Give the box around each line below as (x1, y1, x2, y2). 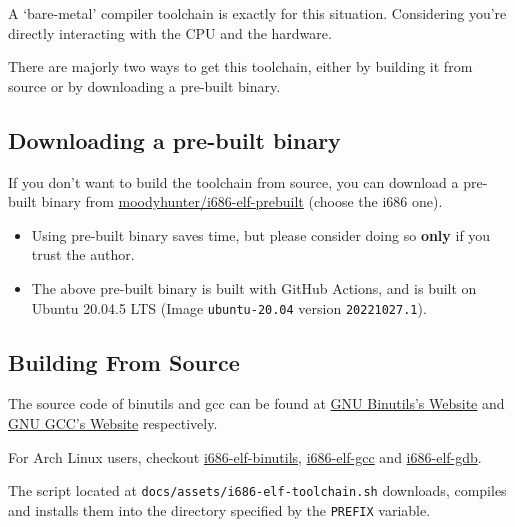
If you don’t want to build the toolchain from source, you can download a (8, 171, 459, 192)
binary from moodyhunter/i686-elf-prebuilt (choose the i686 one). (41, 191, 443, 212)
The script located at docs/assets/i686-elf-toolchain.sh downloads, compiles (8, 480, 507, 501)
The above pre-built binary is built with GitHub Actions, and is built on (31, 277, 477, 298)
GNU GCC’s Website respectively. (8, 413, 218, 433)
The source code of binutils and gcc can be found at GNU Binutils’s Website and (8, 393, 505, 414)
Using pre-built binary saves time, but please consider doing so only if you (31, 224, 491, 245)
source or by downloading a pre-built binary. (8, 75, 281, 96)
